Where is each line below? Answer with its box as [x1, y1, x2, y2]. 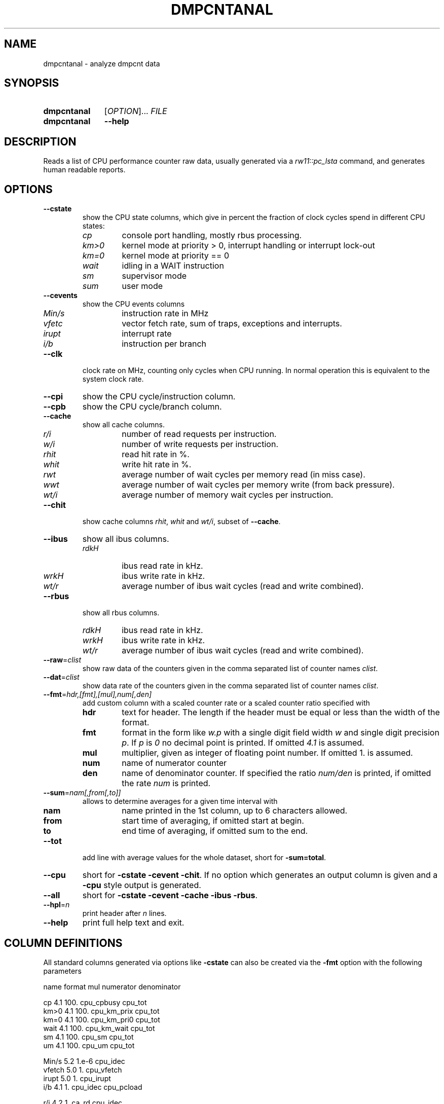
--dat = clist [43, 673, 80, 682]
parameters [43, 966, 82, 975]
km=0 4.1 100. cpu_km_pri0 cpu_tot [43, 1015, 160, 1024]
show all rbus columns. [82, 608, 160, 617]
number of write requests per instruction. [122, 439, 279, 450]
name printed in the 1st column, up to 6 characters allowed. [122, 805, 348, 816]
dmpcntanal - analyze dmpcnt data [43, 59, 160, 68]
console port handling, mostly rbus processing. [122, 230, 302, 241]
